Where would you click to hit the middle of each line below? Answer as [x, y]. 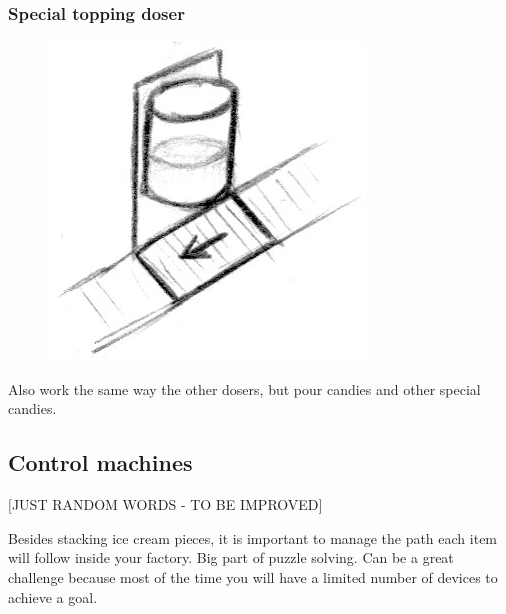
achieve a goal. [53, 596]
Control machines [100, 462]
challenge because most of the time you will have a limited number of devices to [253, 576]
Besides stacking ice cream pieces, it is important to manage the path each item [253, 537]
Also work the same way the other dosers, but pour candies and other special [244, 388]
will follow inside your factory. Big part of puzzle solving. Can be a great [231, 557]
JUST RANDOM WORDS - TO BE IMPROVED [165, 504]
